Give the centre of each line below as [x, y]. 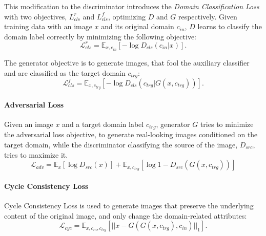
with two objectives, [36, 16]
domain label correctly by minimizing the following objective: [100, 36]
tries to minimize [227, 124]
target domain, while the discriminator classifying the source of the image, [121, 144]
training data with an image [48, 26]
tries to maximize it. [36, 154]
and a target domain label [103, 124]
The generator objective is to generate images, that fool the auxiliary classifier [127, 62]
